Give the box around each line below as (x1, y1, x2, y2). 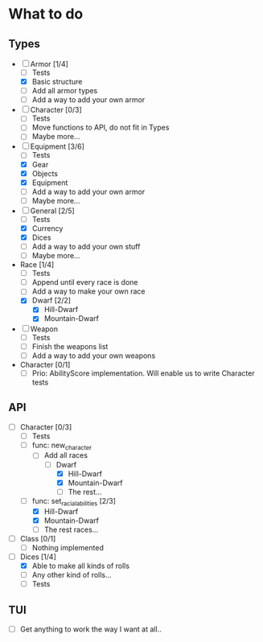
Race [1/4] (19, 260, 55, 270)
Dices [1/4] (19, 552, 56, 562)
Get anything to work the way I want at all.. (19, 624, 162, 634)
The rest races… (43, 525, 99, 534)
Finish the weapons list (31, 341, 109, 351)
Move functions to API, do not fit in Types (31, 122, 170, 133)
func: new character (31, 440, 92, 451)
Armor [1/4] (30, 60, 68, 68)
